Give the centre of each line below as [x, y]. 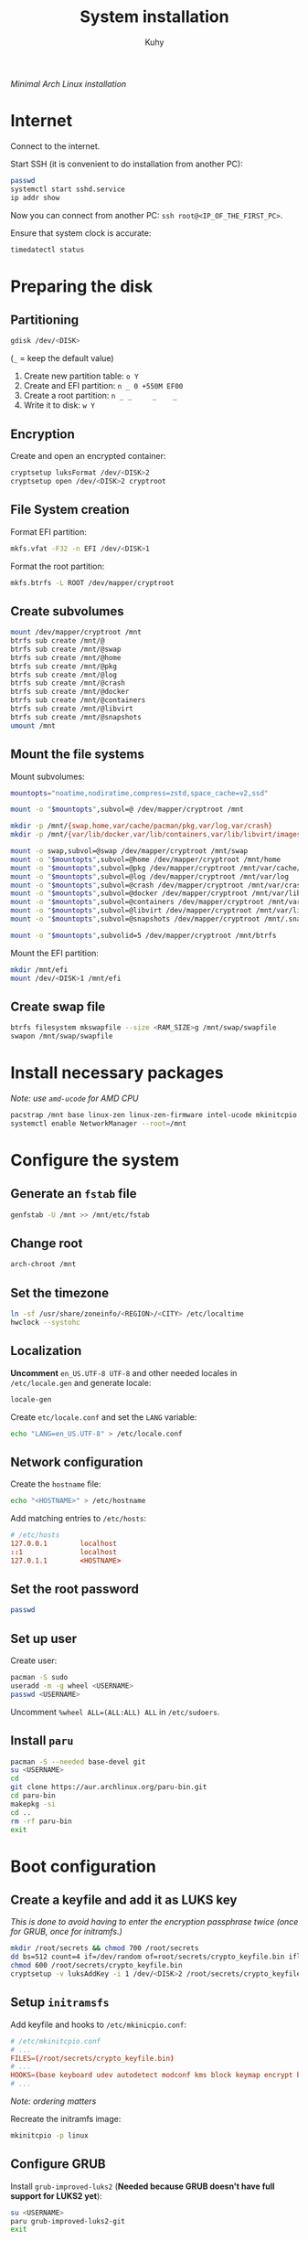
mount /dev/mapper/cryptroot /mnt [76, 633]
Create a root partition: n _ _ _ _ [100, 396]
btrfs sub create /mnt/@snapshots [76, 717]
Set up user [44, 1638]
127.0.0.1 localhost [64, 1543]
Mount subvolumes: [48, 776]
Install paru [42, 1740]
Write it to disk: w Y [59, 405]
